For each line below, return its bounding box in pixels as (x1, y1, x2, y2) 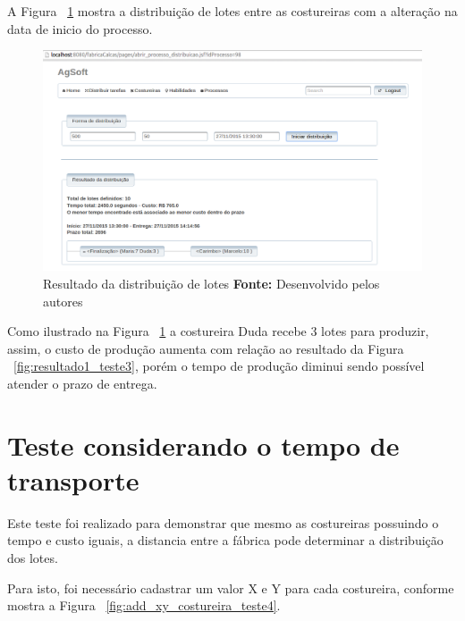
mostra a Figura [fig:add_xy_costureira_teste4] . (7, 596, 281, 615)
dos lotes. (7, 549, 58, 567)
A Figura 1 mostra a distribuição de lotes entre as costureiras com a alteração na (7, 2, 458, 20)
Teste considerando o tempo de (7, 426, 400, 463)
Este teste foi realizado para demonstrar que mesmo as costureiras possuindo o (7, 513, 439, 532)
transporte (7, 461, 139, 498)
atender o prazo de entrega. (7, 373, 157, 392)
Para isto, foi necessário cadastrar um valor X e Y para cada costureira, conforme (7, 578, 454, 597)
